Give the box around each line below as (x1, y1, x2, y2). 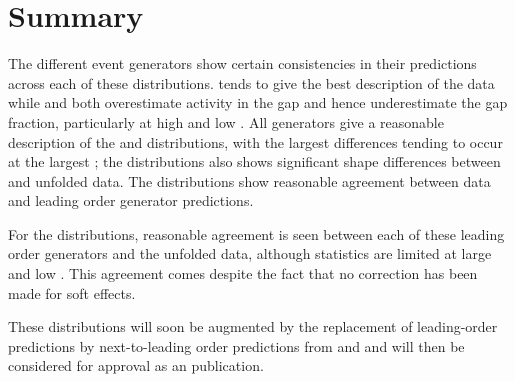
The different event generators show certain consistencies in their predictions (8, 53, 477, 74)
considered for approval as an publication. (8, 355, 264, 376)
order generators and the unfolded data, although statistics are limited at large (8, 243, 492, 264)
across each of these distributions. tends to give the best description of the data (8, 72, 495, 93)
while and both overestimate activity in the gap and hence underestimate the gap (8, 92, 508, 113)
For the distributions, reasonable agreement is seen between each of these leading (8, 223, 505, 244)
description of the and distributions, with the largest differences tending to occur (8, 131, 503, 152)
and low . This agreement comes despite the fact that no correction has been (8, 263, 478, 284)
